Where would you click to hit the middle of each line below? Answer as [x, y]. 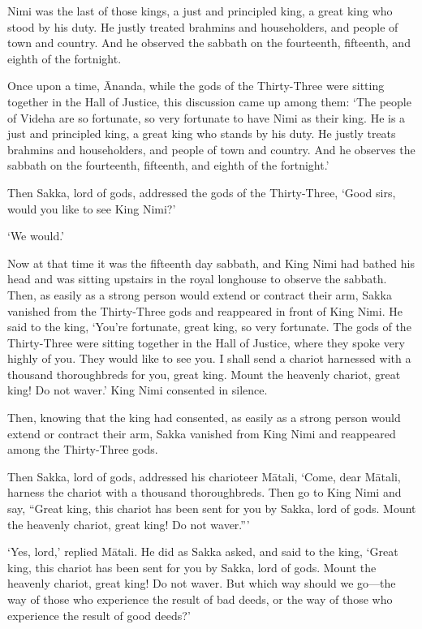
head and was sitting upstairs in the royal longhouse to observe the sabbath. [197, 279]
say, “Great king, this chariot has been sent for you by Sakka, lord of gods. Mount [212, 508]
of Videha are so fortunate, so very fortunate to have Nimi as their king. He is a [207, 117]
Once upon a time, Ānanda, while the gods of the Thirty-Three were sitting [196, 86]
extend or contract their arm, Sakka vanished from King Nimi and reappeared [202, 433]
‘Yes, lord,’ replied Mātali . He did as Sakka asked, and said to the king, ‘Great [203, 551]
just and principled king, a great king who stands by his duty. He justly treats [202, 134]
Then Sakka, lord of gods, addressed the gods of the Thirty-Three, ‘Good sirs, [202, 192]
